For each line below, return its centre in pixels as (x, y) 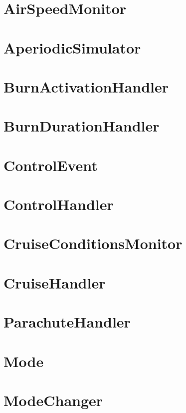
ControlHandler (59, 204)
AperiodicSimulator (72, 47)
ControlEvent (51, 165)
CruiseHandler (55, 282)
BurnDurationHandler (82, 126)
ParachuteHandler (67, 322)
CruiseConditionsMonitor (93, 243)
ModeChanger (53, 400)
